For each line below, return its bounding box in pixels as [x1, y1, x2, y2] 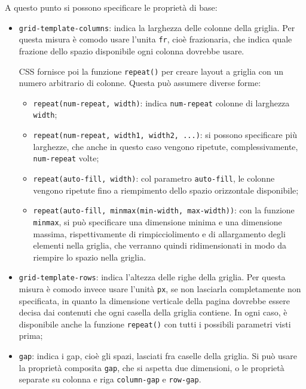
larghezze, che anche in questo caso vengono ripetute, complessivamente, [33, 140, 298, 152]
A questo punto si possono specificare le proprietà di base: [5, 1, 218, 13]
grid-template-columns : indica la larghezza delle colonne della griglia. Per [19, 21, 295, 33]
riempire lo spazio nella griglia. [33, 250, 146, 263]
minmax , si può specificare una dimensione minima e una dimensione [33, 215, 282, 228]
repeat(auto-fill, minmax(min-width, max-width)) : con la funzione [33, 204, 295, 216]
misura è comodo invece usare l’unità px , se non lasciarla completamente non [19, 282, 301, 295]
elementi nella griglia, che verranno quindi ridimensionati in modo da [33, 239, 286, 252]
